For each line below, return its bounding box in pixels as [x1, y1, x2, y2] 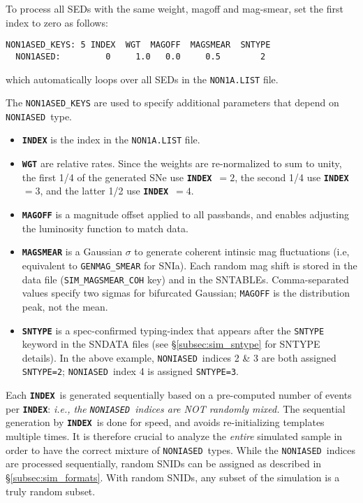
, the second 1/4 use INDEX [235, 169, 349, 184]
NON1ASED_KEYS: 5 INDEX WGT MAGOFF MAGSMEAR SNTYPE [6, 40, 271, 50]
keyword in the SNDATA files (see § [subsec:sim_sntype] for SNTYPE [22, 336, 320, 351]
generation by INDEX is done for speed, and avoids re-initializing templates [6, 415, 325, 430]
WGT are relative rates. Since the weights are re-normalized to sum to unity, [22, 156, 342, 171]
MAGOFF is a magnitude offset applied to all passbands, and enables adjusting [22, 207, 349, 222]
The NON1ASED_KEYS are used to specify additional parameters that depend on [6, 95, 339, 110]
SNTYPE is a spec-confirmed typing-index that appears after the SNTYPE [22, 323, 325, 337]
